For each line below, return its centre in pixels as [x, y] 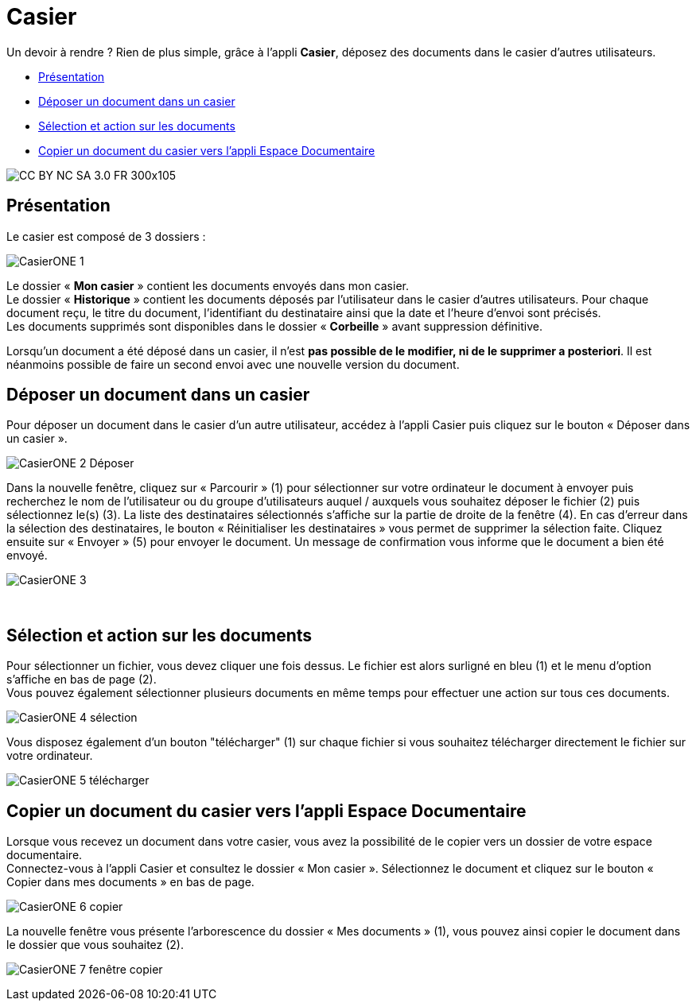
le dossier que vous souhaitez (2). [95, 945]
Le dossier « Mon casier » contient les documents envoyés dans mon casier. [208, 285]
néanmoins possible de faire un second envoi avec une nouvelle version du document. [233, 364]
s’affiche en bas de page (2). [82, 680]
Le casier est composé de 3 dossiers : [106, 236]
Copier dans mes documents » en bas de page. [130, 882]
